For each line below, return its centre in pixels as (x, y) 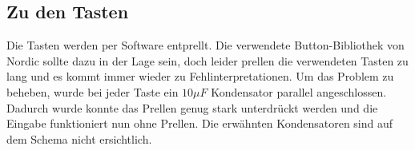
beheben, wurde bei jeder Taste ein (93, 91)
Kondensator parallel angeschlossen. (299, 91)
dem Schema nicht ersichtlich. (79, 138)
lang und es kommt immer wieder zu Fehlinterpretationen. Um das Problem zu (200, 76)
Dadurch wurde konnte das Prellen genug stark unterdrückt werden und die (192, 107)
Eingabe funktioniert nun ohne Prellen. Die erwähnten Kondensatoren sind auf (200, 123)
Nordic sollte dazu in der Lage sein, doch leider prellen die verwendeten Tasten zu (207, 60)
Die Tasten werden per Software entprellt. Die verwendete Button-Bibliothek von (205, 45)
